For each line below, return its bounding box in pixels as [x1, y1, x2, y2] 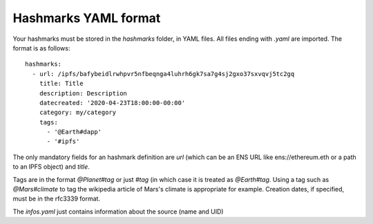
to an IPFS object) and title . [12, 162, 90, 171]
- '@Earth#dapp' [46, 128, 102, 136]
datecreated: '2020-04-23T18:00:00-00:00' [39, 99, 186, 106]
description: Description [39, 89, 128, 97]
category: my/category [39, 109, 117, 117]
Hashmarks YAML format [12, 10, 161, 26]
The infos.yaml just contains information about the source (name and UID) [12, 207, 224, 216]
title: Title [39, 80, 84, 88]
